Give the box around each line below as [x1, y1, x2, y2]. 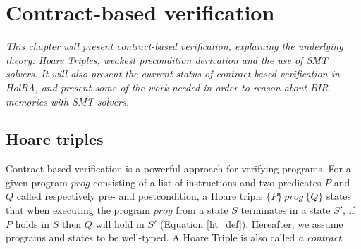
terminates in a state [240, 203, 331, 217]
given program [6, 174, 68, 189]
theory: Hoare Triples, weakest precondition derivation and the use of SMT [6, 52, 328, 67]
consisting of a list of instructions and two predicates [93, 174, 322, 189]
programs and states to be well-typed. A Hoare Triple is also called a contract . [6, 230, 344, 245]
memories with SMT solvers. [6, 94, 130, 108]
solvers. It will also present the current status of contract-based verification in [6, 66, 340, 81]
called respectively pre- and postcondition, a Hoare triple [16, 189, 263, 203]
